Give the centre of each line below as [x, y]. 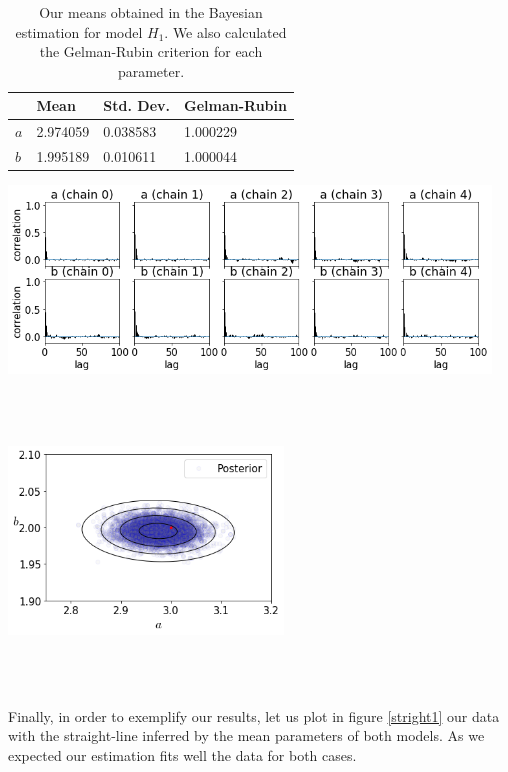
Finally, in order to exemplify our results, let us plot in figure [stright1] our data [254, 715]
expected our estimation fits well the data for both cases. [182, 754]
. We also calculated [225, 31]
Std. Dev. [136, 105]
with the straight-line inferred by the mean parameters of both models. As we [246, 735]
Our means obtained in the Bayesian [151, 12]
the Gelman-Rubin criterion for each [151, 51]
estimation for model [79, 31]
